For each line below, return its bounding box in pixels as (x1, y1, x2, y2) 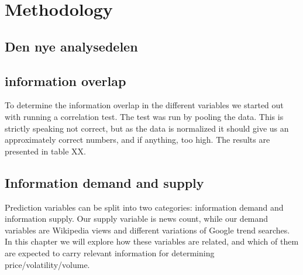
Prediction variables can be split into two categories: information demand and (5, 201, 284, 213)
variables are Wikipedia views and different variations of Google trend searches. (5, 224, 290, 236)
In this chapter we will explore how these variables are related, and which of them (5, 235, 299, 247)
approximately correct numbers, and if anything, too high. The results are (5, 133, 270, 146)
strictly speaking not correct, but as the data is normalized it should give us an (5, 122, 289, 134)
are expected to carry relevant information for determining (5, 246, 215, 259)
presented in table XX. (5, 145, 86, 157)
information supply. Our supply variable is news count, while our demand (5, 212, 268, 225)
